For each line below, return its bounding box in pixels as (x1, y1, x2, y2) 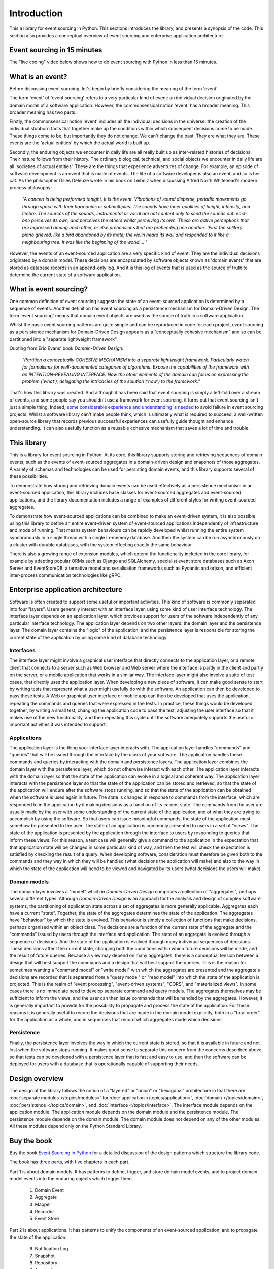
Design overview (9, 1074, 64, 1083)
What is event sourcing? (9, 285, 88, 293)
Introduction (9, 8, 63, 19)
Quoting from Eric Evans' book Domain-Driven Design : (9, 345, 124, 351)
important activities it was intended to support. (9, 721, 107, 727)
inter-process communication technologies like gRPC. (9, 572, 122, 578)
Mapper (35, 1201, 52, 1208)
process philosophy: (9, 184, 52, 190)
